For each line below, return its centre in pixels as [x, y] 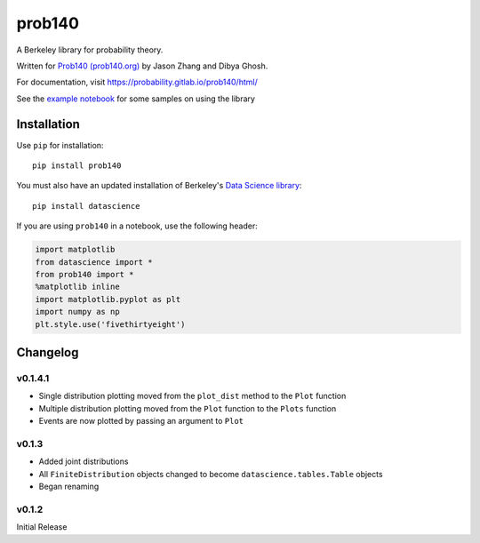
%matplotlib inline [77, 287]
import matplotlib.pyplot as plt [108, 299]
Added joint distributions [84, 461]
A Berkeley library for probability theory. [90, 50]
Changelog [48, 352]
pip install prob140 [77, 166]
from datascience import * [94, 262]
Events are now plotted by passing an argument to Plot [141, 421]
